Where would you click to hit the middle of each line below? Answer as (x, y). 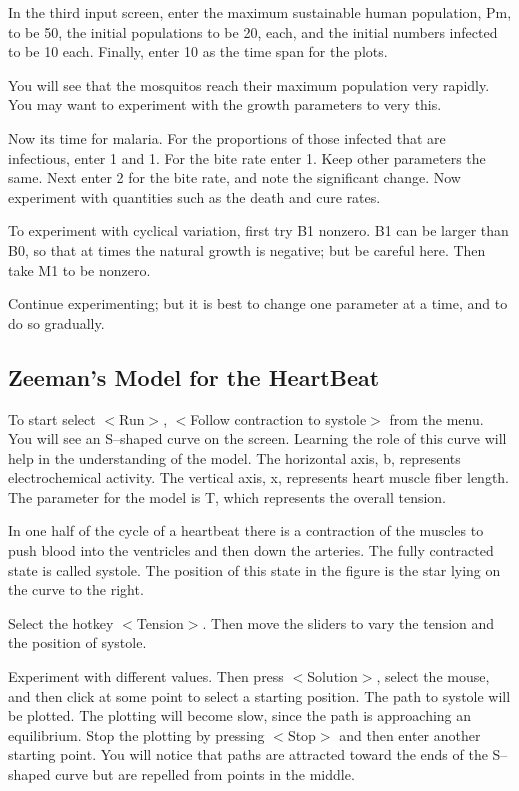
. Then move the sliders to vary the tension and (348, 622)
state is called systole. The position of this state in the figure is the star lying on (254, 569)
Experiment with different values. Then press (146, 676)
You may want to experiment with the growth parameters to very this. (225, 104)
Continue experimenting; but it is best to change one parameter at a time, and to (258, 303)
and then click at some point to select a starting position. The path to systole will (259, 695)
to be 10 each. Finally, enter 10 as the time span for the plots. (198, 51)
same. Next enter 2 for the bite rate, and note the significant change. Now (234, 177)
